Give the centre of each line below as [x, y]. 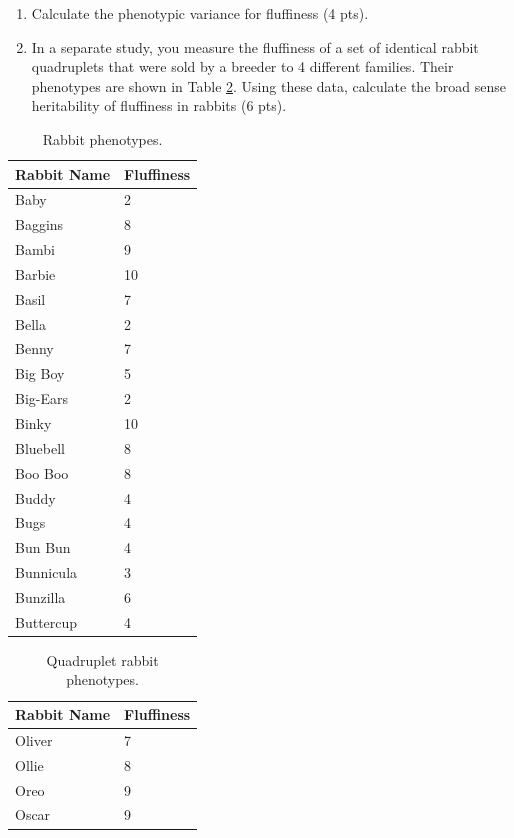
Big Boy [40, 373]
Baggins [39, 224]
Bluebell [40, 447]
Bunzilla [40, 596]
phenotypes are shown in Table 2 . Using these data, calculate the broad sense [268, 85]
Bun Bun [43, 547]
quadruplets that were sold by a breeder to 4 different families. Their [242, 66]
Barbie [35, 273]
